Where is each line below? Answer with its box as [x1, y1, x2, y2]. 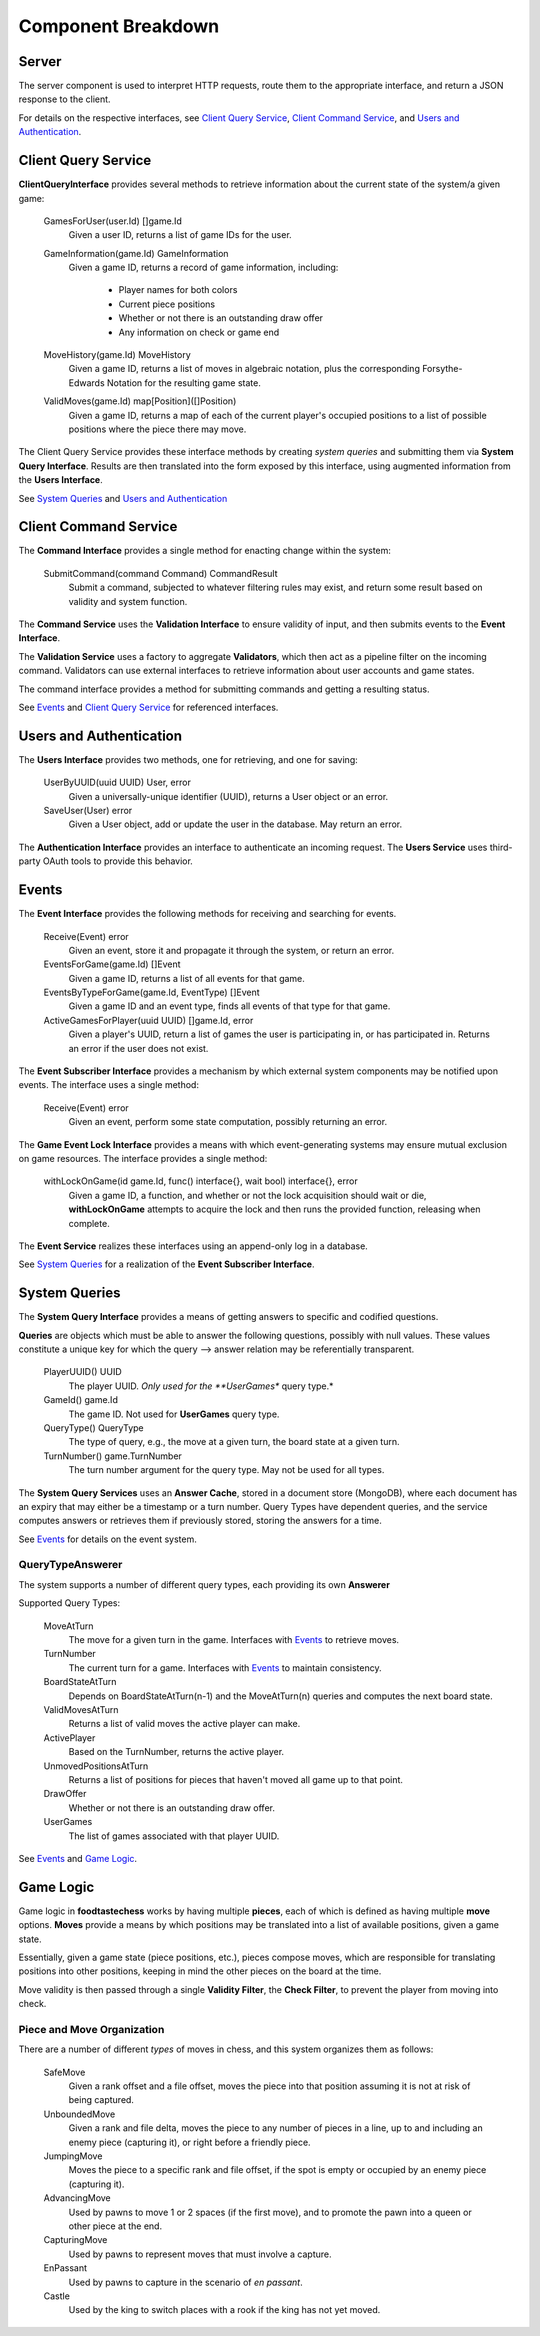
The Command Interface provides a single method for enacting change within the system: [18, 545, 392, 557]
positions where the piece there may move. [68, 423, 247, 435]
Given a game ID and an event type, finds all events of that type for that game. [68, 1000, 391, 1012]
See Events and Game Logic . [18, 1852, 138, 1864]
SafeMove [43, 2066, 86, 2078]
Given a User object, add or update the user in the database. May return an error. [68, 818, 403, 830]
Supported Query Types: [18, 1597, 121, 1609]
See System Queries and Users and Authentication [18, 492, 228, 504]
